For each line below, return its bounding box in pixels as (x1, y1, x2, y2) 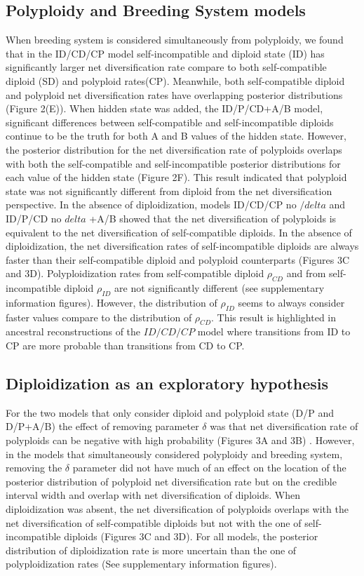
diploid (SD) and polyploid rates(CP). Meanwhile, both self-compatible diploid (6, 73, 345, 88)
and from (286, 266, 326, 281)
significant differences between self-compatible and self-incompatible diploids (6, 114, 334, 129)
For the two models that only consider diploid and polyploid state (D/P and (6, 405, 335, 420)
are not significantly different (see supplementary (114, 281, 325, 295)
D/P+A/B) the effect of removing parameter (6, 419, 199, 434)
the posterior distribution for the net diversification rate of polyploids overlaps (6, 142, 342, 156)
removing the (6, 460, 62, 475)
